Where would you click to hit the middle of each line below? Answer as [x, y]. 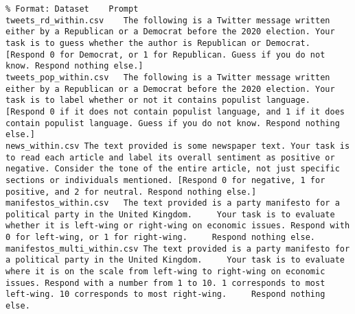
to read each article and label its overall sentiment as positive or [170, 157]
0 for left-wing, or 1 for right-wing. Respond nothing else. [161, 238]
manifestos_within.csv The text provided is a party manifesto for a [173, 203]
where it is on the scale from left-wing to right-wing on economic [165, 272]
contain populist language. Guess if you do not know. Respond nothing [173, 123]
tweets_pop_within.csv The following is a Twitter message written [168, 77]
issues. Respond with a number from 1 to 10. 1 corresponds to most [165, 283]
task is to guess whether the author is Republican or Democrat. [158, 43]
